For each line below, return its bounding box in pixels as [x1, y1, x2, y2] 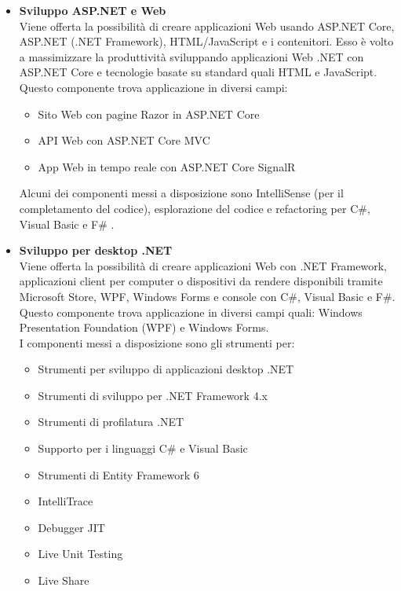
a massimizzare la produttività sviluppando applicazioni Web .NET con [19, 48, 364, 64]
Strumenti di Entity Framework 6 [38, 466, 199, 483]
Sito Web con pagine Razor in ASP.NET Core [38, 105, 260, 122]
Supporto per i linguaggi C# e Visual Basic [38, 440, 248, 457]
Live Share [38, 572, 89, 589]
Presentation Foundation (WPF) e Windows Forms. [19, 319, 269, 336]
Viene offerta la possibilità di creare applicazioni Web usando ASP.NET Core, [19, 17, 395, 34]
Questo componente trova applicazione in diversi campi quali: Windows [19, 303, 363, 320]
